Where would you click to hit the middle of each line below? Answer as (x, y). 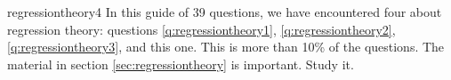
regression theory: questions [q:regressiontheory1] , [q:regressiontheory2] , (201, 29)
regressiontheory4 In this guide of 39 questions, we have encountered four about (225, 12)
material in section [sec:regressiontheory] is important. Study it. (181, 64)
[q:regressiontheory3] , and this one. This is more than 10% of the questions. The (226, 47)
